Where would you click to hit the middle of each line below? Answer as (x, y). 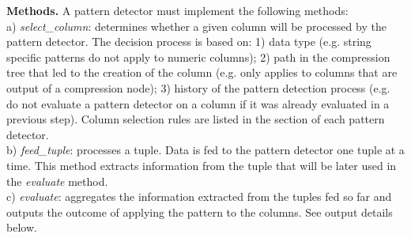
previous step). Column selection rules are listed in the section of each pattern (196, 119)
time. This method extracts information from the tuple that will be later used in (202, 165)
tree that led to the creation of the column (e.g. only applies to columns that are (202, 72)
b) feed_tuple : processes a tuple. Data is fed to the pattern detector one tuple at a (205, 150)
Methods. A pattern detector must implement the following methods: (177, 10)
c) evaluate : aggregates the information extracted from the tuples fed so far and (199, 196)
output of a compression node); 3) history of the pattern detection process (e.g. (198, 87)
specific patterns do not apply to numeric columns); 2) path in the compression (198, 57)
